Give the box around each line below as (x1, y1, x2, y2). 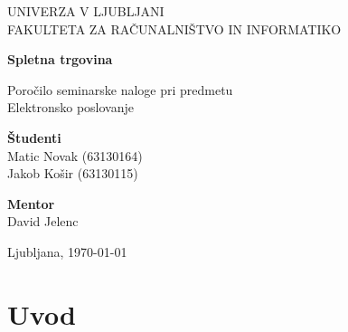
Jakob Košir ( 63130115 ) (7, 164, 138, 183)
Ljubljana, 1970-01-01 (7, 242, 127, 261)
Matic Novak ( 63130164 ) (7, 146, 143, 165)
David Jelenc (7, 212, 79, 231)
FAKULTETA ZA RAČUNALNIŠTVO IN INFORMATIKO (7, 19, 342, 38)
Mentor (7, 194, 55, 213)
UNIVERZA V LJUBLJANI (7, 2, 165, 20)
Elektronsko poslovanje (7, 98, 135, 117)
